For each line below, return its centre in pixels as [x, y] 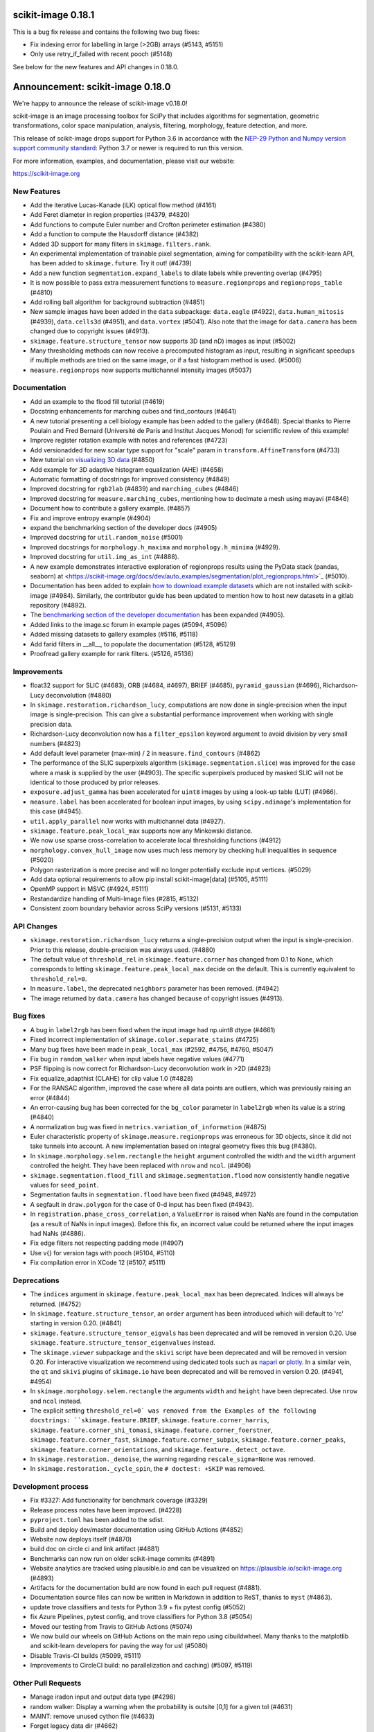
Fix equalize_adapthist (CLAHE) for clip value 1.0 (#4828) [112, 1078]
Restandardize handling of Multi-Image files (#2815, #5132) [115, 899]
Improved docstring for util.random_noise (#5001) [107, 538]
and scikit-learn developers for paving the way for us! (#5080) [119, 1646]
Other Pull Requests [47, 1683]
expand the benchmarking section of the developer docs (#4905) [124, 527]
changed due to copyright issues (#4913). [90, 331]
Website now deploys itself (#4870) [81, 1539]
